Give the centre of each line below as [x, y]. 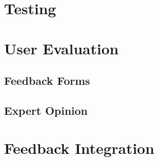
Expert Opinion [46, 110]
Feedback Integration [79, 148]
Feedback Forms [47, 80]
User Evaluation [62, 48]
